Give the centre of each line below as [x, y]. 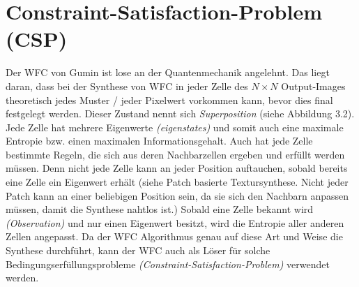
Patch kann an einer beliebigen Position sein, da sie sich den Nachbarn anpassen [177, 195]
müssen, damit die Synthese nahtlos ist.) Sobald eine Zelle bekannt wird [160, 209]
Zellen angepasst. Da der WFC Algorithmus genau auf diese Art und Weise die [174, 236]
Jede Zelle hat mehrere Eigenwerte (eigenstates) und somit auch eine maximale [175, 127]
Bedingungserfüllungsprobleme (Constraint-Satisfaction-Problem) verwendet [168, 264]
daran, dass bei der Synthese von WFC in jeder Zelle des [127, 86]
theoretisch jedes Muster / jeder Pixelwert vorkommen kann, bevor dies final [169, 100]
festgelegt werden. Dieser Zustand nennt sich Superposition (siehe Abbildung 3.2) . [180, 113]
